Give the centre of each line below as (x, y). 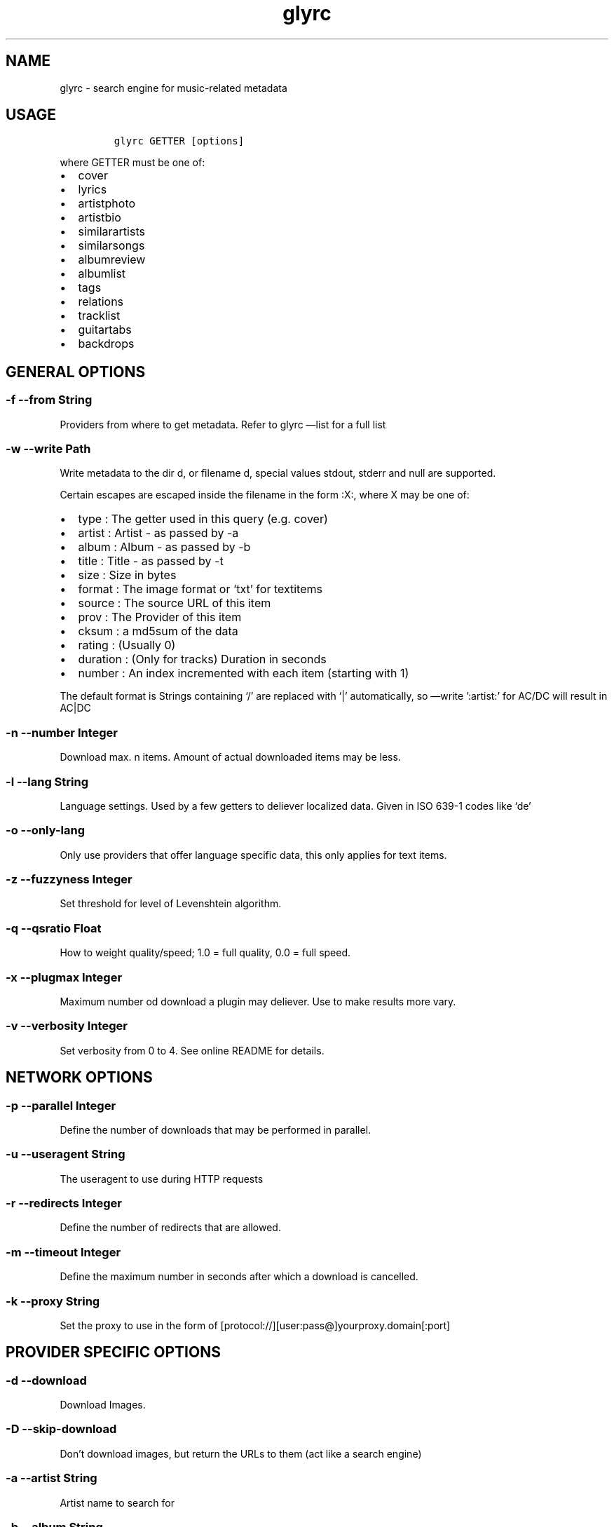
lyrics (93, 190)
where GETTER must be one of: (132, 163)
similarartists (111, 232)
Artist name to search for (117, 1502)
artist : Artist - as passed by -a (158, 533)
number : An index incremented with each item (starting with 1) (244, 673)
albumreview (112, 260)
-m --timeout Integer (63, 1252)
